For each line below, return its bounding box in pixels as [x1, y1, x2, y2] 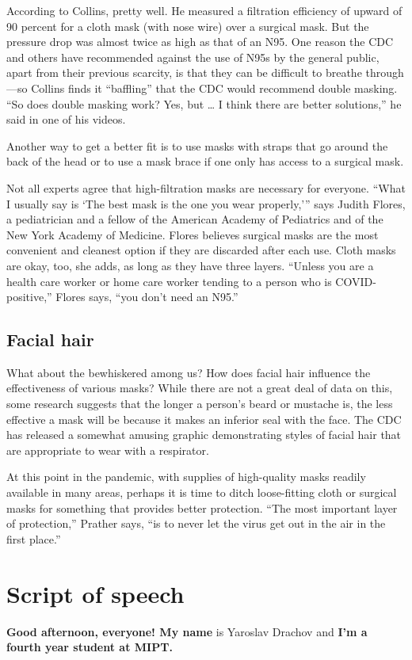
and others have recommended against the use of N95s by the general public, [6, 48, 380, 65]
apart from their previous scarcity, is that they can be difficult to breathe [6, 64, 362, 81]
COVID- [335, 273, 376, 289]
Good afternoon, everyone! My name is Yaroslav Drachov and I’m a [6, 623, 368, 639]
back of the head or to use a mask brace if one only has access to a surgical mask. [6, 153, 404, 170]
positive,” [6, 288, 52, 305]
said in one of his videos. [6, 111, 126, 128]
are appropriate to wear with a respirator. [6, 441, 209, 458]
